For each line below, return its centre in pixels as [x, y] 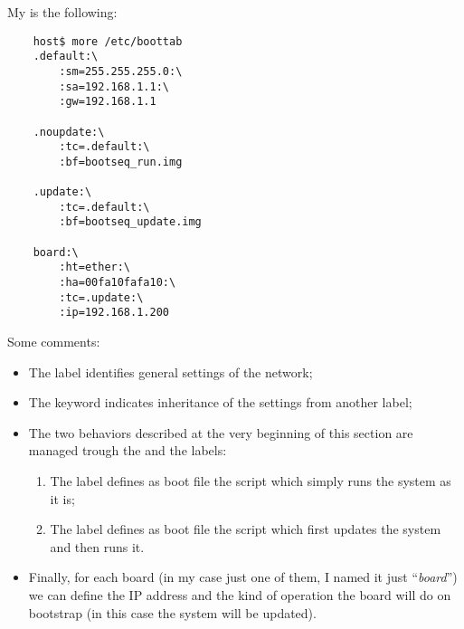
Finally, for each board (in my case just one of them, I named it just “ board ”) [243, 577]
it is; [62, 498]
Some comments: [54, 342]
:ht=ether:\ [95, 267]
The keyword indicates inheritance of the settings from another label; [220, 402]
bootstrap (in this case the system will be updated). [172, 612]
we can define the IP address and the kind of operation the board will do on [240, 595]
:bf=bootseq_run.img [121, 162]
